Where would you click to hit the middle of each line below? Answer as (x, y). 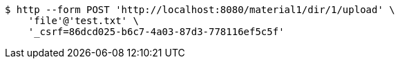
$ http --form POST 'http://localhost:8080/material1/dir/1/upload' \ (200, 10)
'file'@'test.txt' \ (83, 21)
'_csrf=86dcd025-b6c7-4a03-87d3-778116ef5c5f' (156, 32)
